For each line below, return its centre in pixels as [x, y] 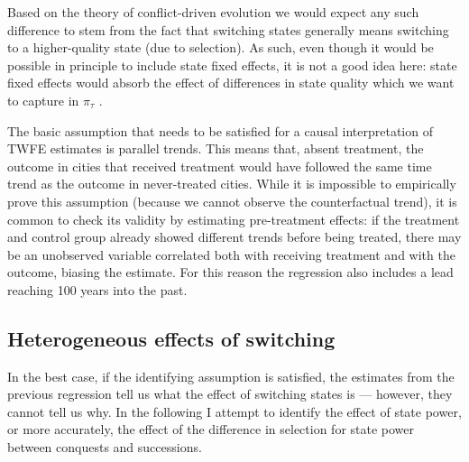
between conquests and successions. [105, 447]
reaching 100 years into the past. [97, 289]
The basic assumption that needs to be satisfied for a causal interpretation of [220, 130]
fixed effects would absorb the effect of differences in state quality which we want [231, 83]
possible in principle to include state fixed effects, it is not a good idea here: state [232, 65]
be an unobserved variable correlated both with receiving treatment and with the [231, 254]
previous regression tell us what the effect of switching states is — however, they [230, 394]
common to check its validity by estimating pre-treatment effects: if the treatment [234, 219]
